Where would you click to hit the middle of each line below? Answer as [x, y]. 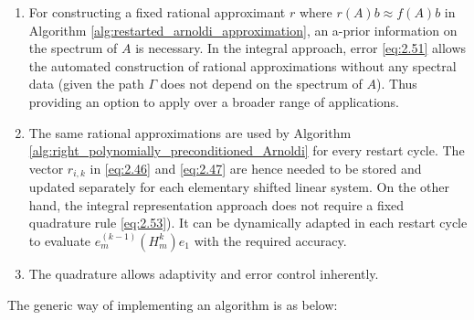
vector [46, 168]
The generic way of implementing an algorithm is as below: [173, 304]
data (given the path [86, 84]
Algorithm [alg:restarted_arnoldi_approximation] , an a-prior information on [243, 30]
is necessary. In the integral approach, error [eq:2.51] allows [301, 48]
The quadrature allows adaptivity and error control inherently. [204, 273]
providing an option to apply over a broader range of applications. [214, 101]
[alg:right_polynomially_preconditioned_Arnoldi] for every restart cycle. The [247, 150]
